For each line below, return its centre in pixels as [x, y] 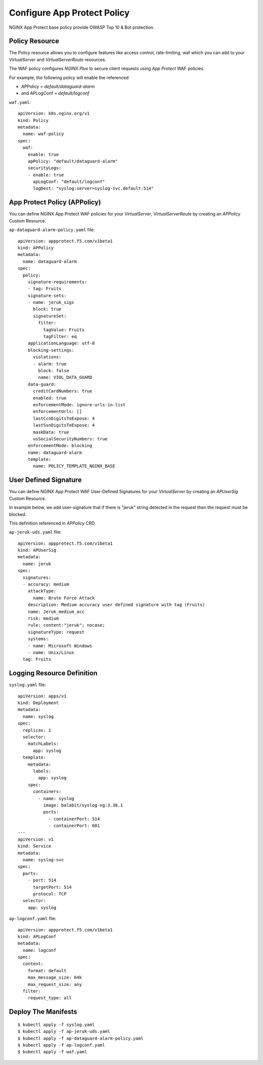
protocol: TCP [50, 894]
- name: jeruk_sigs [51, 303]
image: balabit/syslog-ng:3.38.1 [83, 805]
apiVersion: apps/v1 [42, 696]
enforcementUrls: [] [57, 412]
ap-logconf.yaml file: [33, 919]
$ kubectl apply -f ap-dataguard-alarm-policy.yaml [81, 1038]
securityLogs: [45, 168]
